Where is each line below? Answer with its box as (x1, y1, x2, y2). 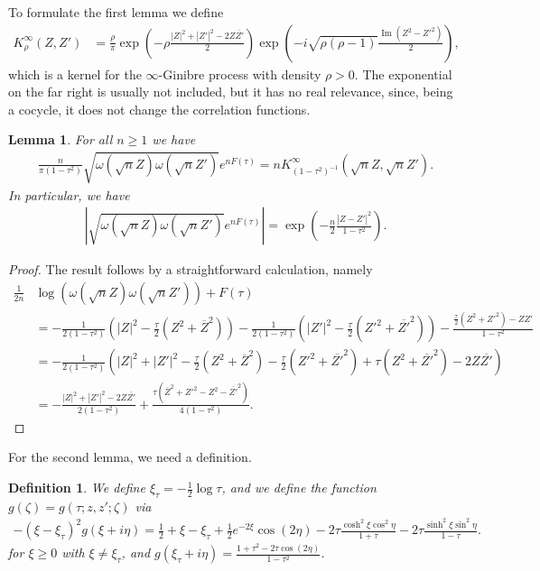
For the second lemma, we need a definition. (8, 447, 252, 466)
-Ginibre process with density (158, 64, 321, 83)
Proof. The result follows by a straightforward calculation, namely (8, 260, 373, 279)
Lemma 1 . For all (8, 130, 113, 149)
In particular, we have (8, 185, 130, 204)
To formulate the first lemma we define (8, 3, 224, 21)
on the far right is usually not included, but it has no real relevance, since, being (8, 82, 453, 101)
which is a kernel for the (8, 64, 142, 83)
